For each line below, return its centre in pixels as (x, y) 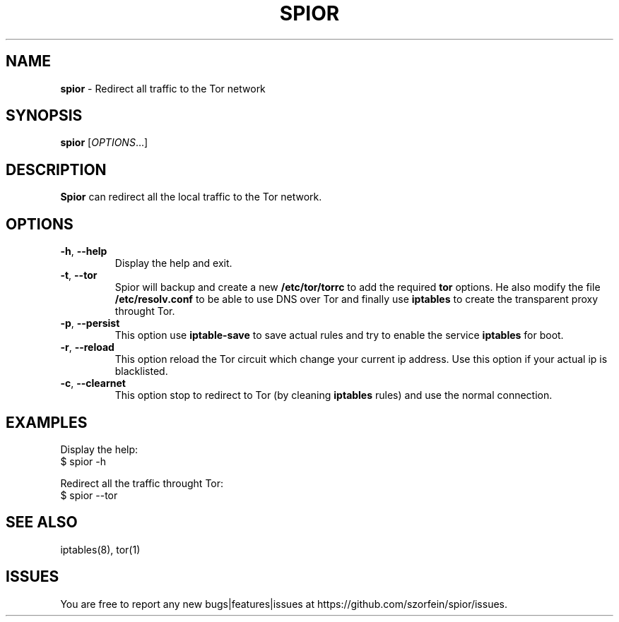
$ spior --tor (89, 495)
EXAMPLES (47, 422)
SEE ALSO (42, 522)
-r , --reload (87, 347)
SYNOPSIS (44, 116)
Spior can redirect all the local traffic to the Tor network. (191, 197)
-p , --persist (90, 323)
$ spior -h (83, 461)
